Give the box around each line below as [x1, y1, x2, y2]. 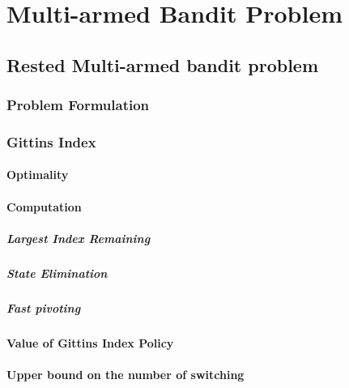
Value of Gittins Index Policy [6, 334, 174, 351]
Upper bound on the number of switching [6, 365, 245, 382]
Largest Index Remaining [6, 229, 151, 246]
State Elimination [6, 264, 108, 281]
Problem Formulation [6, 95, 150, 115]
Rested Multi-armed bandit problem [6, 52, 319, 77]
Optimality [6, 166, 69, 183]
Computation [6, 198, 82, 215]
